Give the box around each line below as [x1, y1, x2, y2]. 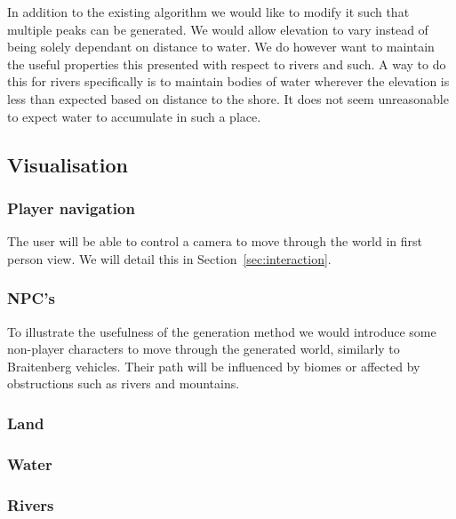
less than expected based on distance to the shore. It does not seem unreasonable [7, 89, 449, 108]
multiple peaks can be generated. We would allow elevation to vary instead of [7, 20, 428, 38]
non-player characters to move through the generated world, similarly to [7, 339, 400, 358]
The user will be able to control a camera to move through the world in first [7, 232, 423, 251]
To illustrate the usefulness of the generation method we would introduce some [7, 322, 436, 340]
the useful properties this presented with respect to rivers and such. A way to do [7, 54, 446, 73]
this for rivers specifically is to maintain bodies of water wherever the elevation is [7, 72, 450, 91]
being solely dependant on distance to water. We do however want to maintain [7, 37, 435, 56]
